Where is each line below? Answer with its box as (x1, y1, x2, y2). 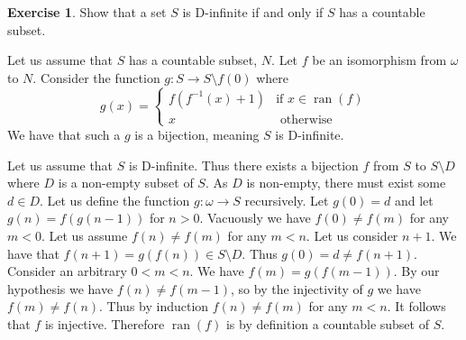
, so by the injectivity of (231, 279, 363, 298)
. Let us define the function (39, 190, 190, 209)
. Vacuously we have (199, 208, 311, 227)
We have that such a (7, 124, 121, 143)
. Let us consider (306, 225, 398, 244)
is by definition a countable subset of (225, 314, 429, 333)
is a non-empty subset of (58, 173, 194, 192)
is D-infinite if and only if (182, 3, 324, 21)
